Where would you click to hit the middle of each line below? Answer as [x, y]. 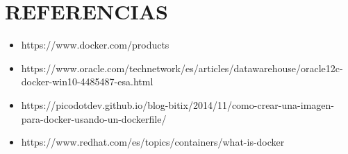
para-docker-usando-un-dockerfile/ [94, 118]
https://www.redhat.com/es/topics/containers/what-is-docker [153, 142]
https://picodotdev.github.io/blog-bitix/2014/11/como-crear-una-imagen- [177, 104]
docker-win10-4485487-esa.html [87, 82]
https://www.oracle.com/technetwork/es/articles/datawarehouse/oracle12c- [182, 68]
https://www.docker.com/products [95, 45]
